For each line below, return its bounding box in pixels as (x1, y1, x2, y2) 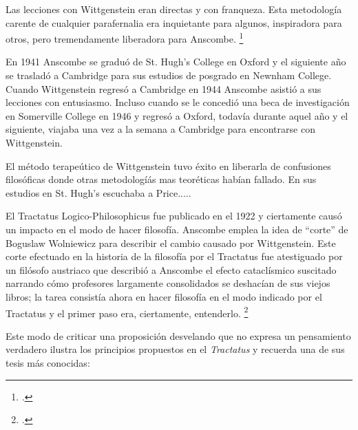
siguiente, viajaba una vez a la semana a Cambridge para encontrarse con (6, 122, 315, 136)
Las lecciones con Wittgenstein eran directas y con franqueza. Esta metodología (6, 2, 342, 16)
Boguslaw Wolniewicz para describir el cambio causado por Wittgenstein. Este (6, 235, 336, 250)
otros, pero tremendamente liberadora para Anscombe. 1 (6, 30, 244, 45)
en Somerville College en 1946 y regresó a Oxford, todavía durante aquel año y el (6, 108, 348, 122)
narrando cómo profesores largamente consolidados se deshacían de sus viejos (6, 276, 330, 290)
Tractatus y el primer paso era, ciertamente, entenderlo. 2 (6, 303, 249, 320)
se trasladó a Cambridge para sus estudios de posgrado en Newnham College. (6, 68, 332, 83)
